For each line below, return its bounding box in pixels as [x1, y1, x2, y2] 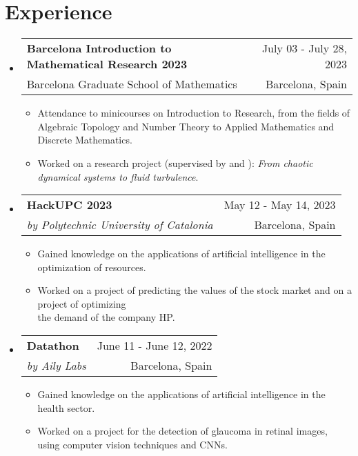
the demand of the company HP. [37, 310, 175, 324]
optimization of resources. [37, 259, 146, 274]
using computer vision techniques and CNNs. [37, 437, 228, 451]
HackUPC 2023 [26, 197, 112, 213]
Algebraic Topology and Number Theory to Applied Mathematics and [37, 119, 335, 133]
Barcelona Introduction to [26, 40, 172, 57]
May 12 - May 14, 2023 [223, 197, 336, 213]
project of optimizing [37, 296, 126, 310]
